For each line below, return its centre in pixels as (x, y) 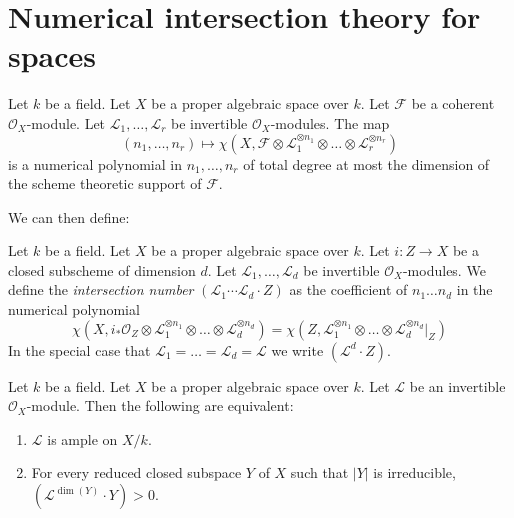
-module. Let (66, 122)
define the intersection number (101, 289)
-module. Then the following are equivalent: (160, 405)
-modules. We (444, 269)
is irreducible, (414, 472)
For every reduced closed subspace (136, 472)
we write (297, 349)
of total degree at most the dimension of (366, 163)
